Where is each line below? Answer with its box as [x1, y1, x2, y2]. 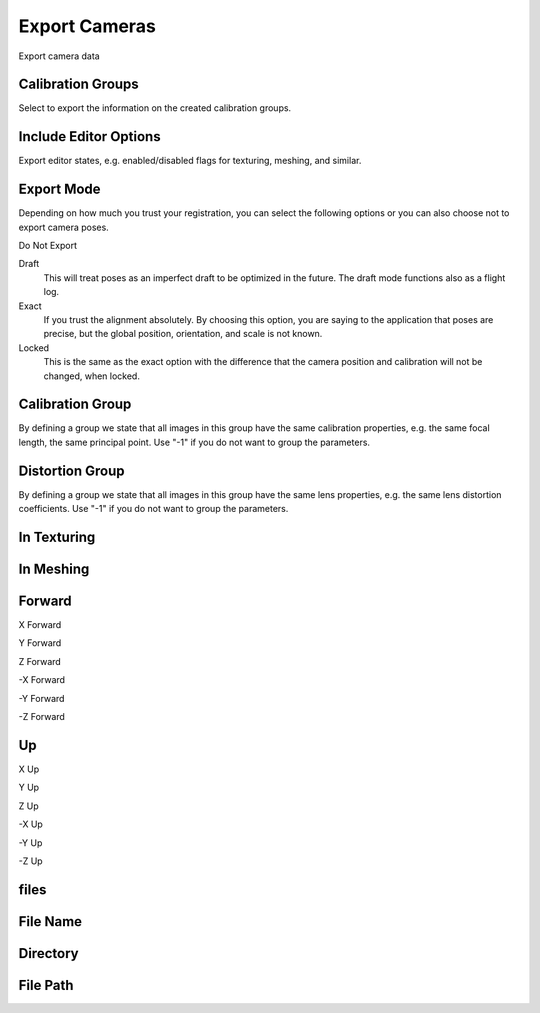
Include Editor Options [18, 128, 161, 145]
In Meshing [18, 560, 90, 577]
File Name [18, 913, 83, 930]
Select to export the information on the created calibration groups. [18, 102, 292, 114]
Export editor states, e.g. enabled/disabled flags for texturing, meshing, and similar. [18, 155, 362, 167]
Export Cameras [18, 15, 157, 37]
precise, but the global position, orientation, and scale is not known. [43, 328, 323, 340]
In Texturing [18, 528, 96, 545]
